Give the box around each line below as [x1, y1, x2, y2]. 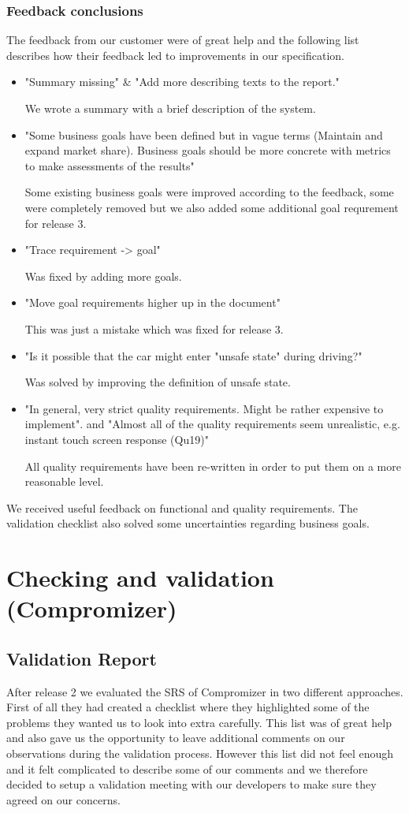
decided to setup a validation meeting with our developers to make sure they [6, 776, 377, 792]
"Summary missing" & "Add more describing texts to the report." [24, 73, 340, 90]
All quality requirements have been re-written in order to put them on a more [24, 457, 401, 474]
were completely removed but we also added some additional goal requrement [24, 199, 399, 215]
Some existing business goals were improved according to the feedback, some [24, 184, 394, 200]
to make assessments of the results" [24, 157, 195, 173]
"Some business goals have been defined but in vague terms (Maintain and [24, 126, 383, 143]
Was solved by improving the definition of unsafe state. [24, 374, 291, 390]
